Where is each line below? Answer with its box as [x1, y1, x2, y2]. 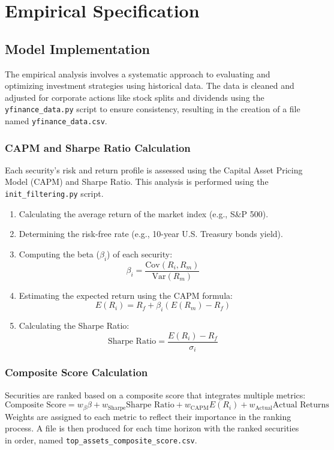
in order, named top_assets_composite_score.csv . [5, 433, 197, 446]
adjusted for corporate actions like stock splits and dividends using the [5, 91, 264, 103]
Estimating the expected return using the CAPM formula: [19, 289, 233, 301]
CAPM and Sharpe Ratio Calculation [5, 140, 191, 155]
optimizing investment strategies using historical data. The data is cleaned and [5, 79, 294, 92]
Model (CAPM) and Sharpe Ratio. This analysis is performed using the [5, 175, 269, 188]
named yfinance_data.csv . [5, 115, 107, 127]
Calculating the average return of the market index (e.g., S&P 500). [19, 207, 269, 220]
